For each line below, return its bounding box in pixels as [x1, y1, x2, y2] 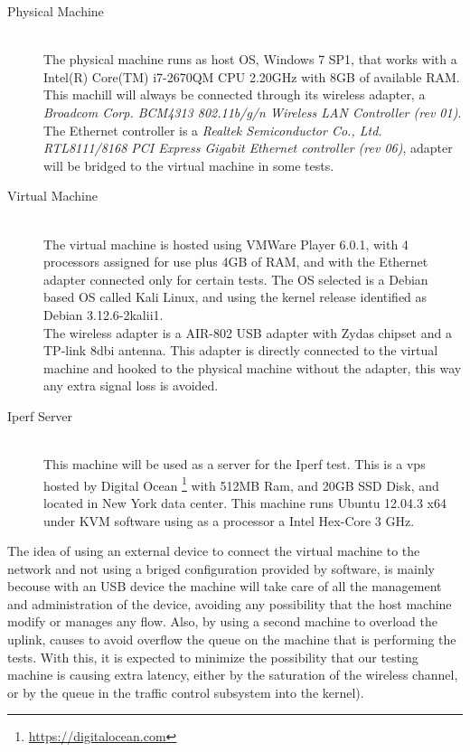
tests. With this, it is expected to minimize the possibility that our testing [7, 647, 418, 666]
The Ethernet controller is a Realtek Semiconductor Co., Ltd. [43, 120, 382, 139]
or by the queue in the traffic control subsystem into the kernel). [7, 682, 364, 701]
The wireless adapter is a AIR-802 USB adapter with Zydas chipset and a [43, 323, 452, 342]
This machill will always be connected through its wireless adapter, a [43, 85, 426, 104]
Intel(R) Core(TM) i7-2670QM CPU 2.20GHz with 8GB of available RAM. [43, 67, 460, 86]
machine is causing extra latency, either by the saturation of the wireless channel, [7, 665, 458, 684]
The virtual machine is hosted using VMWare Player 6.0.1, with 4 [43, 234, 409, 253]
